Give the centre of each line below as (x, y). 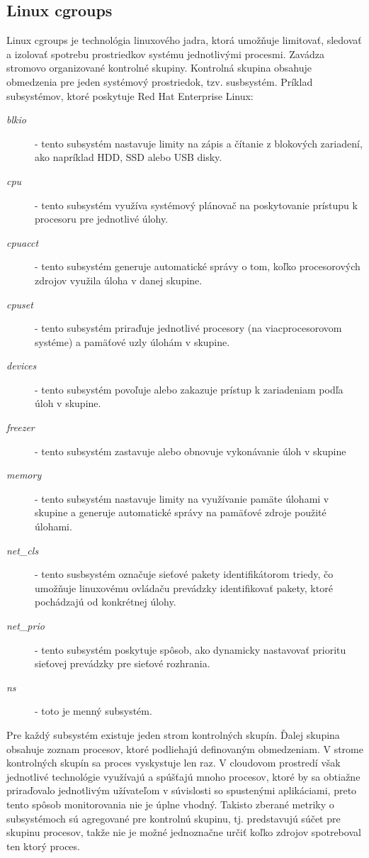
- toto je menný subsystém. (93, 711)
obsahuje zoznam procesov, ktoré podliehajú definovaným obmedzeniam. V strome (185, 748)
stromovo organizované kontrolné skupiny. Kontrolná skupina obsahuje (159, 68)
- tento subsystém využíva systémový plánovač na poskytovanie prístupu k (196, 205)
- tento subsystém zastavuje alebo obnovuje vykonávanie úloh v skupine (191, 451)
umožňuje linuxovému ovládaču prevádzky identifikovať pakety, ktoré (184, 587)
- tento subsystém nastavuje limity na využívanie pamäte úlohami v (182, 498)
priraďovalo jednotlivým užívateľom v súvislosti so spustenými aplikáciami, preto (182, 790)
